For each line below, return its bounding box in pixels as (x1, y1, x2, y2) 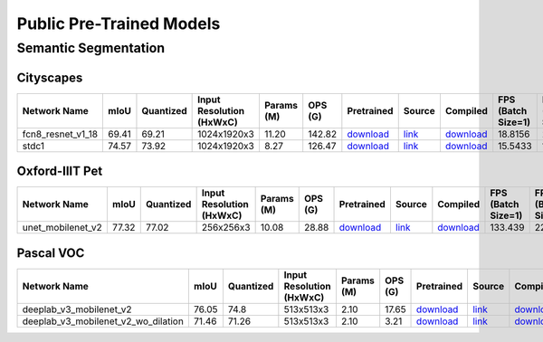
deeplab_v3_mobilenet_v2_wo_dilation (22, 315, 185, 328)
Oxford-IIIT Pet (16, 164, 103, 179)
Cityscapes (16, 70, 83, 85)
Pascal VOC (16, 245, 85, 261)
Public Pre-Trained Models (16, 14, 221, 33)
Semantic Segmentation (16, 40, 166, 56)
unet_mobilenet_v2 (22, 222, 103, 234)
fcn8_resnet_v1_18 (22, 128, 99, 140)
